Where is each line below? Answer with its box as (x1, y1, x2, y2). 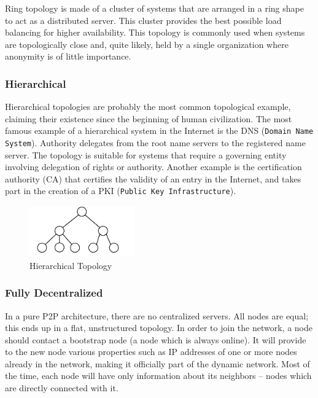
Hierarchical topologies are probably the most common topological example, (5, 100, 291, 113)
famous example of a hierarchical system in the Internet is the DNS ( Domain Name (5, 124, 314, 137)
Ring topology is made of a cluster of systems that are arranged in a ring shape (5, 2, 304, 14)
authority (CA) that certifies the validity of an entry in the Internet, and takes (5, 172, 301, 185)
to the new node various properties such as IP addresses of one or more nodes (5, 345, 297, 358)
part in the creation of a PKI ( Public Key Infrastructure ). (5, 184, 236, 197)
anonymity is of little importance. (5, 50, 131, 63)
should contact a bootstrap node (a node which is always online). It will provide (5, 333, 306, 346)
